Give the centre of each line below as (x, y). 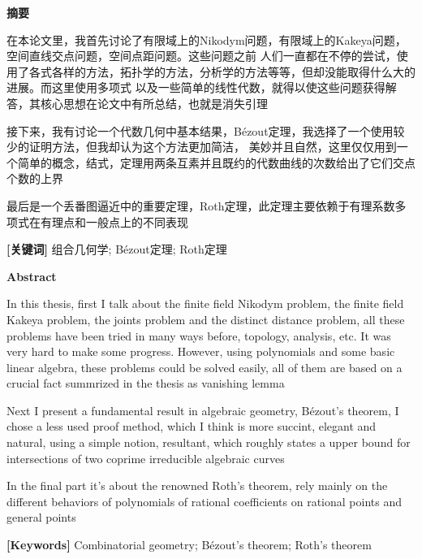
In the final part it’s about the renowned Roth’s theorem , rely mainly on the (197, 485)
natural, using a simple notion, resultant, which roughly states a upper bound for (209, 442)
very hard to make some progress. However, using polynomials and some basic (201, 351)
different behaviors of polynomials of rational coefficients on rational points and (205, 501)
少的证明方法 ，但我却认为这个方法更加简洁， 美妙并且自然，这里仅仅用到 (202, 147)
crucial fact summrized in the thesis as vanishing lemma (146, 383)
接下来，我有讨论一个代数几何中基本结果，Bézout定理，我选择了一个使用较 (206, 130)
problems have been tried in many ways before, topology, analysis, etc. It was (199, 335)
